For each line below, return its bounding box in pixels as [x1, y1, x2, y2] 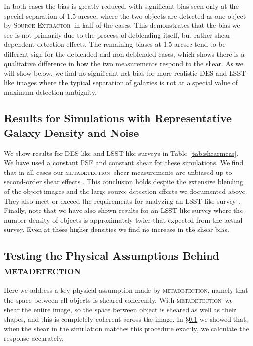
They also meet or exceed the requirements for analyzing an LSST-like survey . [4, 195, 240, 206]
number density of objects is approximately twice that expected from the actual [4, 214, 243, 225]
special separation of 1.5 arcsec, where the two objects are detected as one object [4, 10, 246, 20]
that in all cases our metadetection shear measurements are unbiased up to [4, 167, 232, 177]
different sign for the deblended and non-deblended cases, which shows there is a [4, 48, 245, 58]
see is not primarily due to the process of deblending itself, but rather [4, 29, 212, 39]
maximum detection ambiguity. [4, 87, 97, 97]
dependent [4, 39, 35, 49]
